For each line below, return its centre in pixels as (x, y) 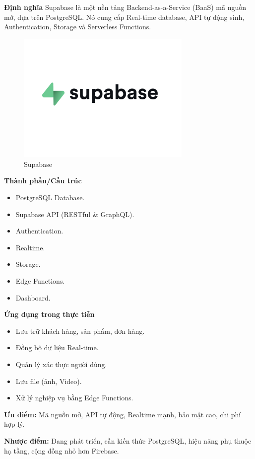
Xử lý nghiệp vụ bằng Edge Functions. (74, 398)
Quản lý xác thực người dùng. (61, 364)
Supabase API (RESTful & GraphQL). (75, 214)
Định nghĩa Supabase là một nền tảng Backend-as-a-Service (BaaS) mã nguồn (125, 7)
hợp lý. (14, 424)
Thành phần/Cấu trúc (43, 181)
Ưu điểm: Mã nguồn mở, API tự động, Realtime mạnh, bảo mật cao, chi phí (123, 414)
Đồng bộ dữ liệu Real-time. (57, 347)
